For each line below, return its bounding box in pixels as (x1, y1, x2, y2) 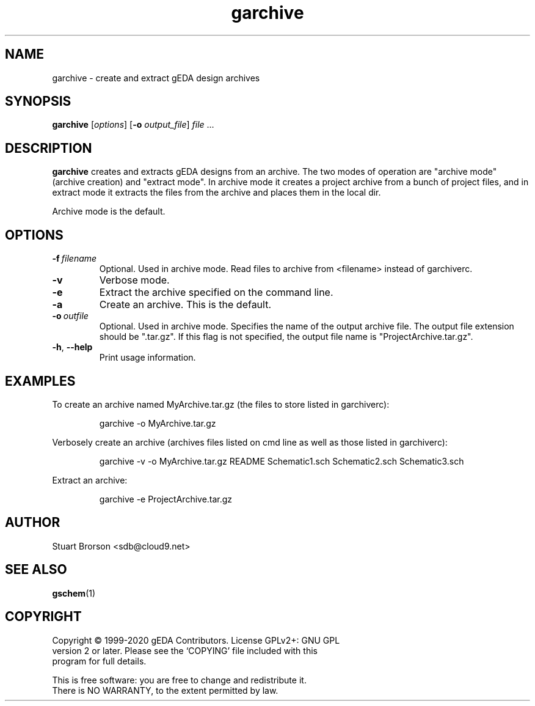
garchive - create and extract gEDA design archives (52, 72, 260, 83)
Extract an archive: (52, 474, 128, 485)
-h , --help (52, 342, 93, 353)
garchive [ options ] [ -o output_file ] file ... (52, 119, 214, 130)
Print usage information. (99, 352, 196, 363)
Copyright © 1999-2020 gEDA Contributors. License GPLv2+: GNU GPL (52, 634, 340, 645)
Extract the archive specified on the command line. (99, 286, 333, 299)
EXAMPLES (5, 373, 76, 389)
